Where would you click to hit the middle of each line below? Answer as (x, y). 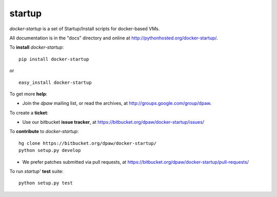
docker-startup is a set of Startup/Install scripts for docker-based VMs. (85, 29)
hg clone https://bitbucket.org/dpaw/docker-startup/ (87, 143)
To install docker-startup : (37, 47)
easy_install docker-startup (55, 82)
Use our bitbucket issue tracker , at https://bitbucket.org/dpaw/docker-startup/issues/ (113, 122)
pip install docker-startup (54, 59)
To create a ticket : (29, 113)
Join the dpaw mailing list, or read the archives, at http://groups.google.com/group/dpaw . (117, 103)
